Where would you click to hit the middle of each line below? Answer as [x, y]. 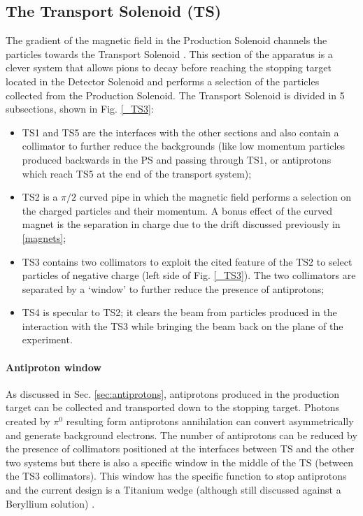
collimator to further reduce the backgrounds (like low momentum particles [184, 146]
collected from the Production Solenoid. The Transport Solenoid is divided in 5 [175, 95]
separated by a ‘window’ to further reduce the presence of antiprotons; [173, 288]
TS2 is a [40, 197]
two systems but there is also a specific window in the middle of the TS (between [180, 462]
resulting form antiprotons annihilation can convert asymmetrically [210, 421]
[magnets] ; [44, 237]
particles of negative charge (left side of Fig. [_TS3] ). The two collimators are [189, 275]
